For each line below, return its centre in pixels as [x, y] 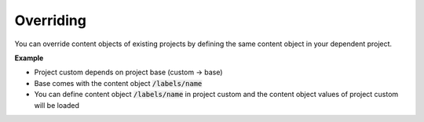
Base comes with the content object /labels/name [118, 83]
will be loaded [57, 105]
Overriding [50, 20]
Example [29, 58]
